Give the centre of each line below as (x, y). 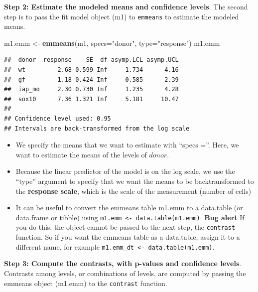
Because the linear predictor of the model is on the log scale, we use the (125, 171)
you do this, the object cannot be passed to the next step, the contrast (126, 227)
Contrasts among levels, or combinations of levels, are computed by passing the (125, 273)
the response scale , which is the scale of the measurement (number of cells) (133, 191)
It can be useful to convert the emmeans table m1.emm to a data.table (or (129, 208)
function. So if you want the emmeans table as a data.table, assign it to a (128, 237)
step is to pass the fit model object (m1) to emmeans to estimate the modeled (122, 16)
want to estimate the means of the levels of (81, 154)
